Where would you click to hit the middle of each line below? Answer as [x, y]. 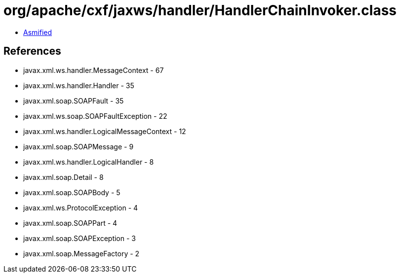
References [32, 51]
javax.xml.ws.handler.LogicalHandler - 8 [89, 162]
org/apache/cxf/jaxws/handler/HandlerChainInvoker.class [200, 10]
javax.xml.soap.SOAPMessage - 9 [79, 146]
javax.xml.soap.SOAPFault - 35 [74, 101]
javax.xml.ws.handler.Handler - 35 [79, 85]
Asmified [38, 32]
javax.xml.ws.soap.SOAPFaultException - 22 [95, 116]
